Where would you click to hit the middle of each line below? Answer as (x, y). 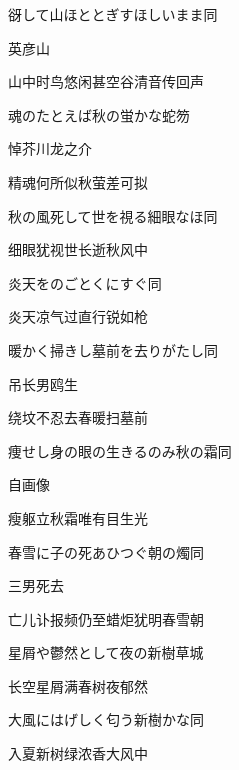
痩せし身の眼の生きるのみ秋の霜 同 (120, 450)
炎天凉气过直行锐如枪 (78, 316)
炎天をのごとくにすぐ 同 (85, 282)
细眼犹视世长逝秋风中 (78, 249)
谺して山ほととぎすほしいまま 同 (113, 14)
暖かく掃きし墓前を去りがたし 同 (113, 349)
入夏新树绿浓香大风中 (78, 753)
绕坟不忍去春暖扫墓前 (78, 417)
